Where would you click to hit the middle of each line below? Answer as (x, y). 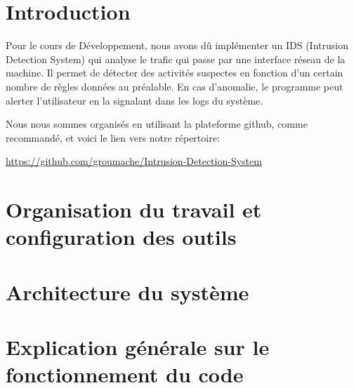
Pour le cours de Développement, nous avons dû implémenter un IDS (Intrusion (177, 45)
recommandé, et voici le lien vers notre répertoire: (113, 137)
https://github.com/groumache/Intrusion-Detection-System (134, 161)
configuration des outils (121, 237)
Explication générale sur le (138, 347)
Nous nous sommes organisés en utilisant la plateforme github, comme (157, 124)
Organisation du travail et (134, 209)
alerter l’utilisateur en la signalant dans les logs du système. (135, 100)
